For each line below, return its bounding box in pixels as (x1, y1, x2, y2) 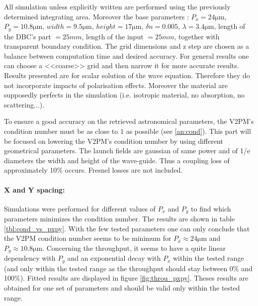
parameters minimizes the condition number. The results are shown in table (4, 213, 235, 224)
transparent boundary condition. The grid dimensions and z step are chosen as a (4, 41, 250, 51)
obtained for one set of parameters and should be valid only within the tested (4, 283, 240, 293)
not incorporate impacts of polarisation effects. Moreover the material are (4, 80, 228, 90)
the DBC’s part (4, 31, 51, 41)
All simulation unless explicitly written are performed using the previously (4, 1, 231, 11)
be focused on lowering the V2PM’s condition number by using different (4, 135, 223, 146)
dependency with (4, 253, 56, 263)
